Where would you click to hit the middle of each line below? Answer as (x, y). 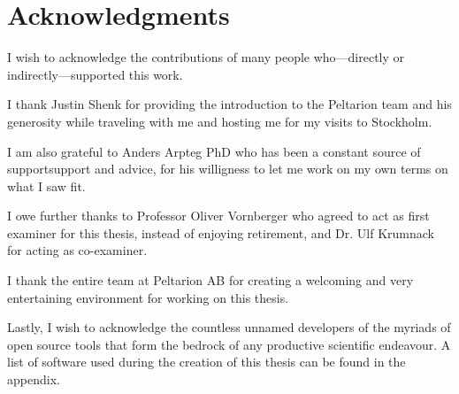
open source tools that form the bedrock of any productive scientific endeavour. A (229, 344)
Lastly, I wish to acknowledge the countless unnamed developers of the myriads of (229, 327)
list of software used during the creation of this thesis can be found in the (207, 362)
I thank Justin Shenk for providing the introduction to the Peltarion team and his (229, 104)
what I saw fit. (46, 185)
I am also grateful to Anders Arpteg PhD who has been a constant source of (214, 151)
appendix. (34, 379)
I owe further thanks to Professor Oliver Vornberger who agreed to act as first (218, 216)
